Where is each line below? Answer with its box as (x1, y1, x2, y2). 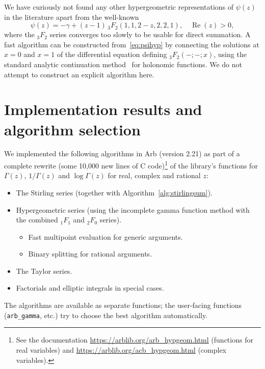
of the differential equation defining (57, 49, 167, 60)
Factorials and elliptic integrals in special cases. (16, 282, 164, 293)
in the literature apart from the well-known (4, 11, 139, 22)
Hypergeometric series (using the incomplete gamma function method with (16, 204, 250, 215)
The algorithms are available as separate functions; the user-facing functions (4, 300, 242, 310)
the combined (16, 214, 58, 225)
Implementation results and (4, 99, 202, 120)
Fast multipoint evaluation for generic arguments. (28, 231, 183, 242)
